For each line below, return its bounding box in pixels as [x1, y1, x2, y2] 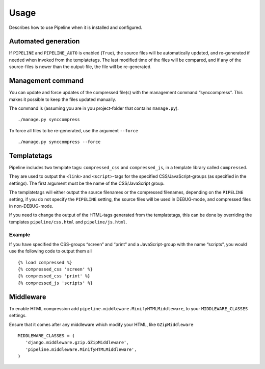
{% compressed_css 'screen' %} [18, 267, 93, 272]
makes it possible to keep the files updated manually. [9, 96, 116, 102]
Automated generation [9, 37, 80, 46]
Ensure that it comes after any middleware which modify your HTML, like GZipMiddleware [9, 321, 194, 327]
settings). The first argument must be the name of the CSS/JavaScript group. [9, 180, 165, 186]
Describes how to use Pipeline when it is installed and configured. [9, 25, 142, 30]
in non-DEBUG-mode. [9, 203, 53, 209]
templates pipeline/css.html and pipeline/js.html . [9, 219, 127, 225]
